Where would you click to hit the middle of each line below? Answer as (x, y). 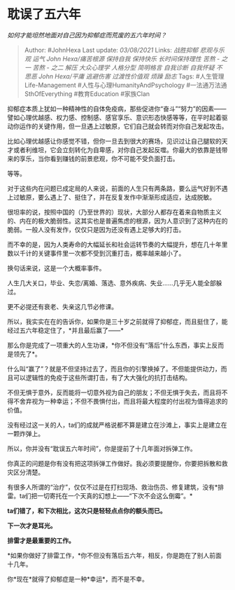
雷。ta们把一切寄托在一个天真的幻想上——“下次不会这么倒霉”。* (100, 495)
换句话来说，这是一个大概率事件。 (56, 268)
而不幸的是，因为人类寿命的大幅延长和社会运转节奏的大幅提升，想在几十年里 (117, 244)
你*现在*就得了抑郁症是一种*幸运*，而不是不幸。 (78, 579)
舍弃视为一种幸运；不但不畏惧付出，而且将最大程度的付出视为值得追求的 (123, 401)
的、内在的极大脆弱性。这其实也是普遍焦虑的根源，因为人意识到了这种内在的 (117, 221)
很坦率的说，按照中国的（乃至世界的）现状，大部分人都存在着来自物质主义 (114, 212)
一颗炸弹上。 (26, 433)
